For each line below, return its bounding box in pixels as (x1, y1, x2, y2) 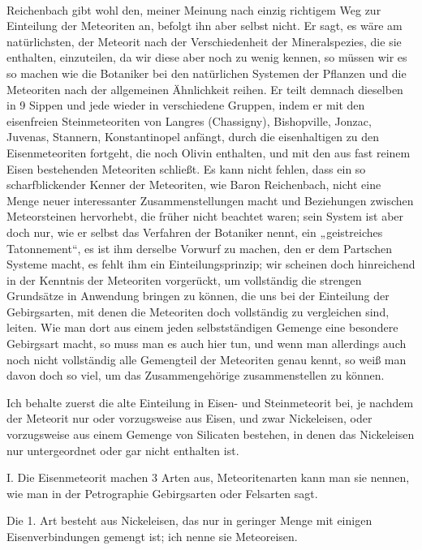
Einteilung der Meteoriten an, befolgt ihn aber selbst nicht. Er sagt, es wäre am (6, 17, 403, 34)
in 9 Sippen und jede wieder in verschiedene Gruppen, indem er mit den (6, 97, 365, 114)
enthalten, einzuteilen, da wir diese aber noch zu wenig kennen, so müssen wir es (6, 49, 407, 66)
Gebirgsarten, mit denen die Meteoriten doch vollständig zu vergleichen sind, (6, 303, 390, 320)
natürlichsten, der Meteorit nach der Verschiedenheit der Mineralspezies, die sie (6, 32, 402, 49)
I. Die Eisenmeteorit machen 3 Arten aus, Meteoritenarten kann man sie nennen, (6, 469, 410, 486)
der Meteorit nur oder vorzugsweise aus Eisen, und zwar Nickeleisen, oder (6, 410, 372, 427)
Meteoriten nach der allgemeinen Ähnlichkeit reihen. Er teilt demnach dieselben (6, 80, 403, 97)
